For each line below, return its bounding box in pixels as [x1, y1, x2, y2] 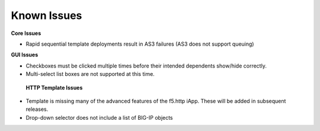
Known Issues [11, 9, 82, 22]
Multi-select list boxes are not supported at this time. [25, 71, 155, 78]
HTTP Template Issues [25, 84, 83, 91]
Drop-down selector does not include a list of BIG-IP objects [25, 114, 173, 121]
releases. [25, 106, 49, 113]
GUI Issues [11, 51, 39, 59]
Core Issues [11, 30, 41, 37]
